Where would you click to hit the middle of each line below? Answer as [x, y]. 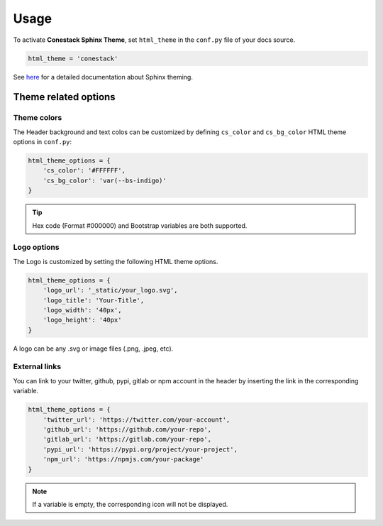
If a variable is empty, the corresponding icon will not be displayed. [130, 504]
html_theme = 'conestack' [73, 58]
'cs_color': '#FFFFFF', [84, 171]
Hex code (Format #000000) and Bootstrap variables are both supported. [140, 225]
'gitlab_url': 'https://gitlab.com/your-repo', [127, 439]
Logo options [36, 247]
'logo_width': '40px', [82, 310]
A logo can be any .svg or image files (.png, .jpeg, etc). [93, 349]
